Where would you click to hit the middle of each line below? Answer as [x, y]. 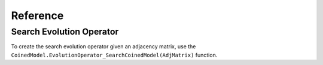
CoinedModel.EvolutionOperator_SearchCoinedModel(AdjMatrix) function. [114, 55]
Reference [37, 16]
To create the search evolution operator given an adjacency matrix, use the [103, 47]
